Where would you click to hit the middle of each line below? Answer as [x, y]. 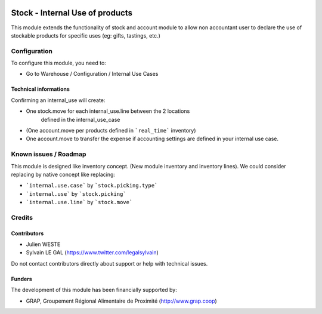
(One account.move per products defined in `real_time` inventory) [111, 130]
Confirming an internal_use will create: [58, 100]
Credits [22, 217]
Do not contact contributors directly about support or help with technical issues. [109, 263]
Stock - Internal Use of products [72, 13]
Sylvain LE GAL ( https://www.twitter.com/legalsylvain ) [92, 253]
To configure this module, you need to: [59, 63]
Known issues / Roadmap [49, 154]
